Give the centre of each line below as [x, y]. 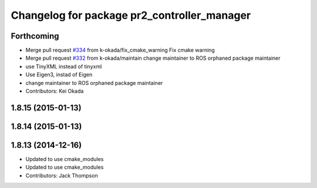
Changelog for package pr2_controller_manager [131, 15]
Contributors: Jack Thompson [62, 175]
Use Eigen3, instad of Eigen [59, 75]
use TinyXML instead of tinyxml [64, 66]
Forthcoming [35, 36]
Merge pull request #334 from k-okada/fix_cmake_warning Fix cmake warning [120, 50]
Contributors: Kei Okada [55, 91]
